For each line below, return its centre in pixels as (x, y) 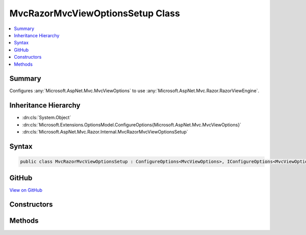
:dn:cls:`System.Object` (47, 118)
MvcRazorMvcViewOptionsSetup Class (95, 13)
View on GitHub (26, 190)
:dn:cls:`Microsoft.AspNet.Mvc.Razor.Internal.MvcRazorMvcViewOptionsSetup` (105, 132)
